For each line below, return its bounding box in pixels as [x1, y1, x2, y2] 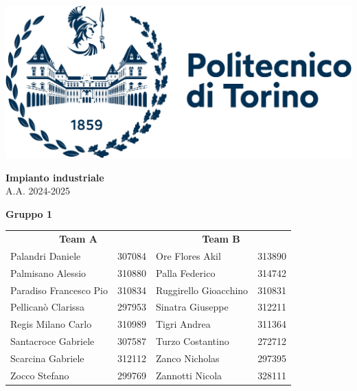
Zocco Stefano [10, 368, 69, 382]
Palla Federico [156, 265, 216, 280]
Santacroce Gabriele [10, 334, 95, 348]
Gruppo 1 [5, 206, 53, 221]
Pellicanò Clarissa [10, 300, 85, 314]
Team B [202, 232, 240, 246]
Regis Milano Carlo [10, 317, 92, 331]
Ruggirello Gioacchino [156, 282, 249, 297]
